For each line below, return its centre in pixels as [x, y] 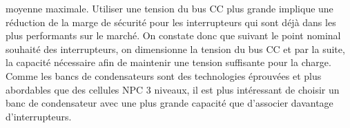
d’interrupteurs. [39, 116]
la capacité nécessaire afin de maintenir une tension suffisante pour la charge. [168, 62]
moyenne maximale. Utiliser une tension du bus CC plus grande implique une [169, 8]
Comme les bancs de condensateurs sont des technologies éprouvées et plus [164, 75]
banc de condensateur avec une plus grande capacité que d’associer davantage [169, 103]
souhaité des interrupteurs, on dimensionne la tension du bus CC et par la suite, [175, 49]
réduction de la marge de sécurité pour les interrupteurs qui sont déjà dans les [171, 22]
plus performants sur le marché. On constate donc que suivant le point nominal [173, 35]
